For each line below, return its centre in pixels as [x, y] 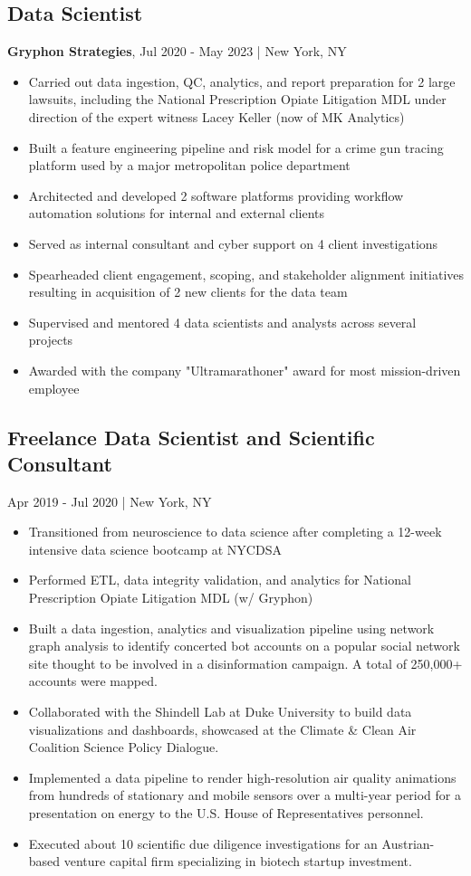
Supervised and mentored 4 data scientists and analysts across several [222, 322]
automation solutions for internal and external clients [177, 213]
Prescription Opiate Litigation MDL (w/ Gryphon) [171, 598]
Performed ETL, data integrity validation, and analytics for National [220, 580]
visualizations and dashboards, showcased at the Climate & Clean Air [222, 729]
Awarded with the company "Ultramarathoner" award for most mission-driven [245, 370]
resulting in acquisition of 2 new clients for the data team [188, 292]
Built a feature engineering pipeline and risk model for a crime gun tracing [236, 147]
